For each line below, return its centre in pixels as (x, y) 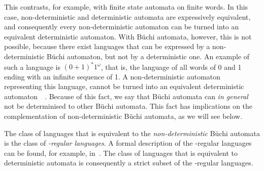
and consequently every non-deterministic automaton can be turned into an (122, 27)
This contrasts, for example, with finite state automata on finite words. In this (126, 7)
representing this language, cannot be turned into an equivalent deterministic (124, 86)
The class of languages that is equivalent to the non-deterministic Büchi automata (132, 133)
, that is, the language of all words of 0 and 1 (171, 67)
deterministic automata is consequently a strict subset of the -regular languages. (129, 163)
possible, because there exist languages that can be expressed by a (107, 46)
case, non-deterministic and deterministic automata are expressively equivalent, (127, 16)
